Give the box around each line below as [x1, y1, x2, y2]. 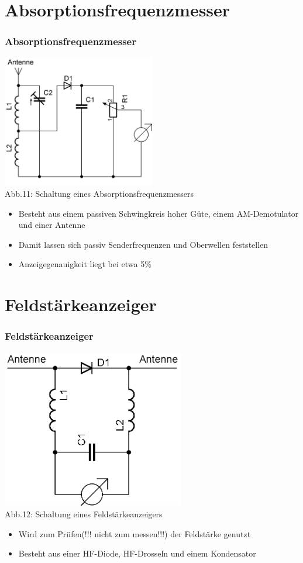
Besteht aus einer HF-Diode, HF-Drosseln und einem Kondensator [18, 547, 256, 559]
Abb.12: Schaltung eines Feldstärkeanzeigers [5, 507, 163, 520]
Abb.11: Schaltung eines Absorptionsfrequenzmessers [5, 187, 194, 199]
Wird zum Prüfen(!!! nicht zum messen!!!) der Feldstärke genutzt [18, 527, 251, 540]
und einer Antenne [18, 219, 85, 231]
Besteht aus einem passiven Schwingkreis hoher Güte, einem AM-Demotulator [18, 207, 299, 219]
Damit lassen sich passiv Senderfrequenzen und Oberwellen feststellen [18, 238, 268, 250]
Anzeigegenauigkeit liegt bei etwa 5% [18, 258, 151, 270]
